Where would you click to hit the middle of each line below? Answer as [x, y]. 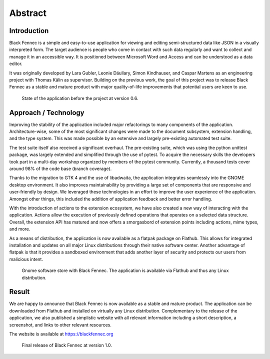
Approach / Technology [47, 112]
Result [19, 292]
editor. [16, 64]
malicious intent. [26, 259]
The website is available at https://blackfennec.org [61, 334]
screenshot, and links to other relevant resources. [60, 324]
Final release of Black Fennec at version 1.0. [67, 345]
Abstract [28, 13]
